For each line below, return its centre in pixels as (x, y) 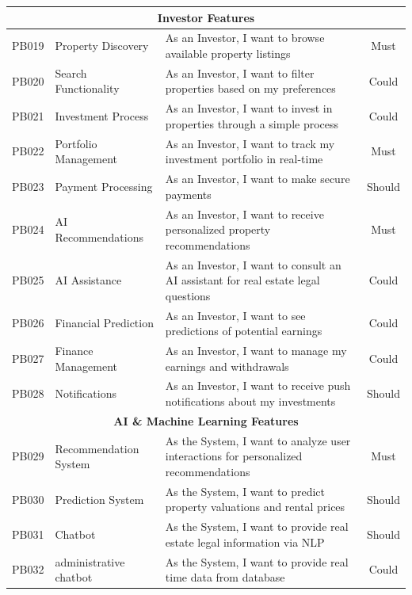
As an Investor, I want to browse (245, 38)
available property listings (228, 53)
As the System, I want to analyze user (258, 440)
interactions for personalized (234, 456)
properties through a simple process (252, 123)
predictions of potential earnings (244, 331)
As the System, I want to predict (245, 491)
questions (188, 295)
